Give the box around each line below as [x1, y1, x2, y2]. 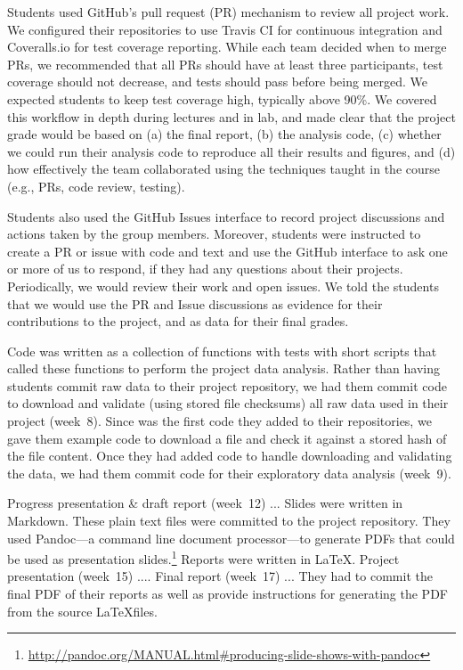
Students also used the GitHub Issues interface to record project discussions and [7, 207, 445, 225]
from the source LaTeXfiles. [7, 601, 158, 620]
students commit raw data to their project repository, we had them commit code [7, 376, 447, 395]
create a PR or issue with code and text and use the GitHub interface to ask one [7, 241, 448, 260]
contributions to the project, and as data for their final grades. [7, 312, 349, 331]
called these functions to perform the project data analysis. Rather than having [7, 359, 441, 378]
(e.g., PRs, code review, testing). [7, 176, 185, 195]
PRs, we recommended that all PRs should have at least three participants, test [7, 54, 443, 73]
